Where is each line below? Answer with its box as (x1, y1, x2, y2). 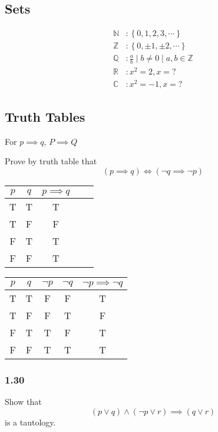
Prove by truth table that (5, 155, 97, 167)
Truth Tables (5, 107, 85, 125)
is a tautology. (5, 415, 56, 428)
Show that (5, 395, 42, 407)
